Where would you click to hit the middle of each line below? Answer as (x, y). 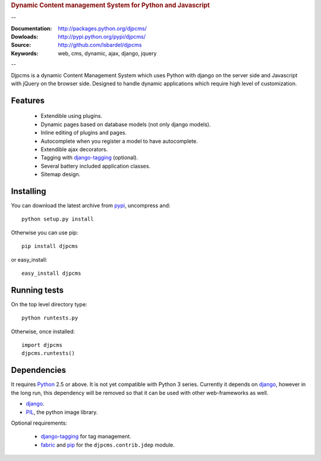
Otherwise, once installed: (43, 331)
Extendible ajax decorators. (74, 149)
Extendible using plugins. (71, 116)
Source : (21, 45)
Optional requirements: (39, 423)
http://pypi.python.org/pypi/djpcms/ (102, 37)
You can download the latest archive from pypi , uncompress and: (91, 206)
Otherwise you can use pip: (45, 233)
